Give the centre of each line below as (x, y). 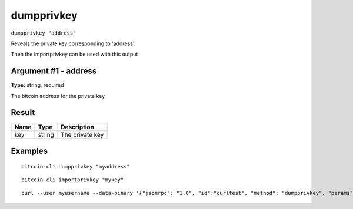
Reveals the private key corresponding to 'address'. (73, 43)
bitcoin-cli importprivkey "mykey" (73, 180)
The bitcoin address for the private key (58, 96)
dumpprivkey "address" (44, 33)
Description (77, 127)
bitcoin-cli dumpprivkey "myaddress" (76, 166)
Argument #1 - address (54, 71)
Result (23, 112)
